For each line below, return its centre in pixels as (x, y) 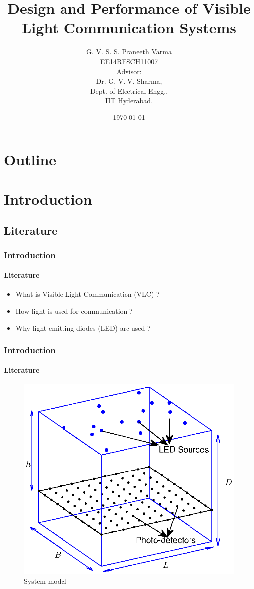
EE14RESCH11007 (129, 61)
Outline (30, 160)
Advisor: (129, 71)
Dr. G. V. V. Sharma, (129, 81)
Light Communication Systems (129, 28)
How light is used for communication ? (74, 311)
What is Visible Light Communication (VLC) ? (88, 294)
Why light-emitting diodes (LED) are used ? (83, 327)
